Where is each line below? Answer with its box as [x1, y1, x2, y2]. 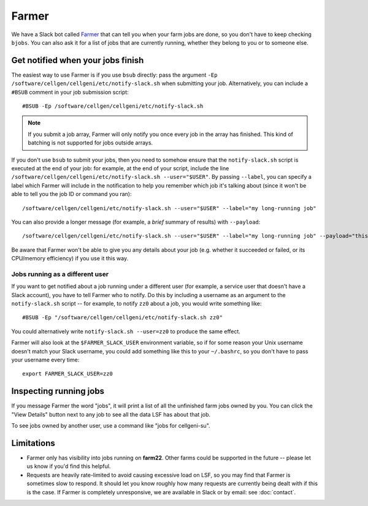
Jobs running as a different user [11, 270, 109, 278]
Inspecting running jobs [11, 386, 104, 396]
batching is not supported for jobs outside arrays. [28, 139, 153, 146]
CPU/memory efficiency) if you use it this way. [11, 255, 129, 262]
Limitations [11, 438, 55, 448]
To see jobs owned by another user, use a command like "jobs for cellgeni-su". [11, 422, 211, 429]
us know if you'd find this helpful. [26, 463, 111, 470]
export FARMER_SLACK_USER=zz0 [22, 371, 113, 377]
